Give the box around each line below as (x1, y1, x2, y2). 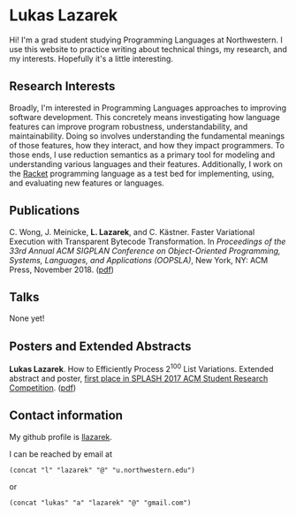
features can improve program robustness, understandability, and (9, 121, 248, 132)
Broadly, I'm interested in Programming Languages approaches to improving (9, 102, 287, 113)
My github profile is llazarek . (9, 431, 113, 442)
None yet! (9, 313, 45, 323)
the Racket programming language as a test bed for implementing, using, (9, 168, 275, 178)
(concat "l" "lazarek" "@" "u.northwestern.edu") (9, 466, 196, 474)
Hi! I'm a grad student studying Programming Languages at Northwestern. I (9, 34, 283, 45)
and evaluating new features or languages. (9, 178, 165, 188)
